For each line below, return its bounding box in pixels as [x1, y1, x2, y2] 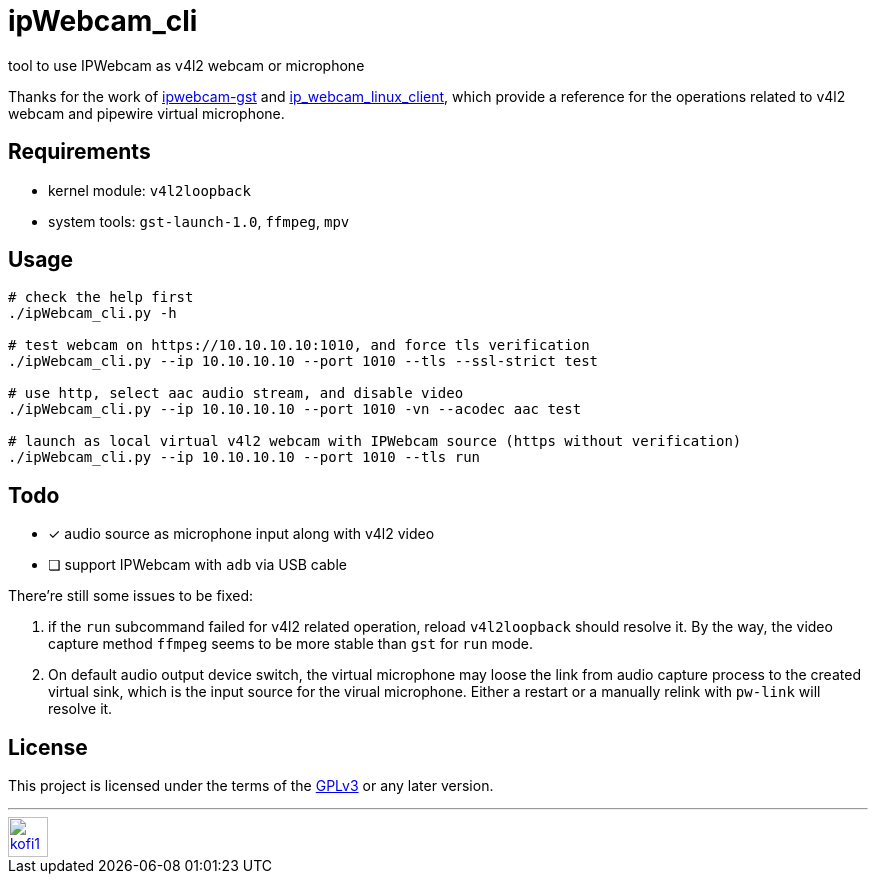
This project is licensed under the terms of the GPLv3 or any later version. [8, 777, 494, 795]
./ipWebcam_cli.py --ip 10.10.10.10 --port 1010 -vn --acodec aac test [8, 401, 582, 418]
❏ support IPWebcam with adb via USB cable [48, 556, 347, 574]
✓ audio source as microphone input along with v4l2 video [48, 525, 435, 543]
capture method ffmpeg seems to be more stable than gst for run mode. [48, 635, 534, 653]
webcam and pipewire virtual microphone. [8, 104, 285, 122]
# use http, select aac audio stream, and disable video [8, 385, 464, 402]
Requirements [8, 139, 151, 165]
